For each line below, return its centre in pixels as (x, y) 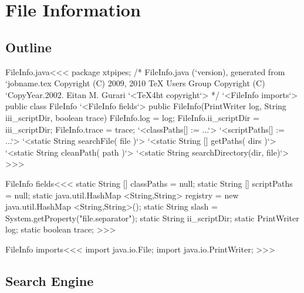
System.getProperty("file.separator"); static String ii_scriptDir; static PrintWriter (152, 218)
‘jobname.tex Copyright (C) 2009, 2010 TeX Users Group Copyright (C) (135, 83)
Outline (28, 47)
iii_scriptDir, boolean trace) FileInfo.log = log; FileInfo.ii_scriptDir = (132, 117)
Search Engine (50, 280)
